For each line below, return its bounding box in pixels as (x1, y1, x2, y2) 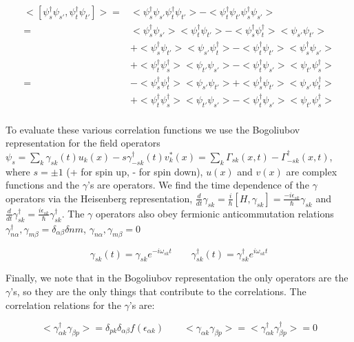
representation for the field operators (6, 136, 160, 150)
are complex (286, 164, 337, 178)
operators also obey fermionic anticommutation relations (95, 206, 334, 220)
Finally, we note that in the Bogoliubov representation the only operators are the (6, 270, 348, 285)
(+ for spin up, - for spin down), (66, 164, 203, 178)
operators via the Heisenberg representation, (6, 191, 193, 205)
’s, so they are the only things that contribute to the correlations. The (10, 284, 306, 298)
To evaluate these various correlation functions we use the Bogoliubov (6, 122, 300, 136)
